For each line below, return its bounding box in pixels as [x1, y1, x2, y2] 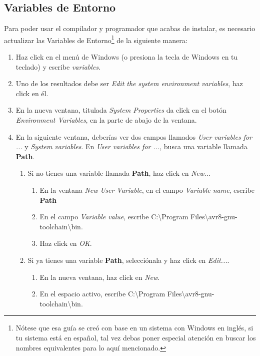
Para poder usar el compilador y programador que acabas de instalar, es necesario [4, 23, 255, 34]
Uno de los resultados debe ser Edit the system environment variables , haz [15, 78, 243, 89]
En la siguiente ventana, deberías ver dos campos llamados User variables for [15, 131, 252, 142]
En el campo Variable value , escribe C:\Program [39, 211, 188, 222]
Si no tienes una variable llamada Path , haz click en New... [27, 168, 211, 178]
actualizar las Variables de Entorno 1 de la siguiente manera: [4, 33, 187, 45]
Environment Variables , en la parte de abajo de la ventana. [15, 115, 197, 125]
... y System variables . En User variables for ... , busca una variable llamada [15, 141, 247, 152]
